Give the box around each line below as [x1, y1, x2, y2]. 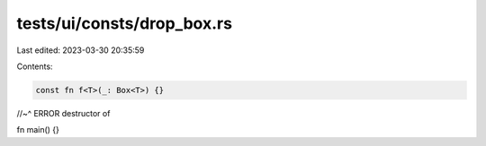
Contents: [16, 61, 53, 72]
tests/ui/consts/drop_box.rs [16, 13, 233, 33]
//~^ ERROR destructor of [16, 107, 111, 118]
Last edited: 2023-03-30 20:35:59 [16, 45, 145, 56]
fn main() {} [16, 125, 60, 135]
